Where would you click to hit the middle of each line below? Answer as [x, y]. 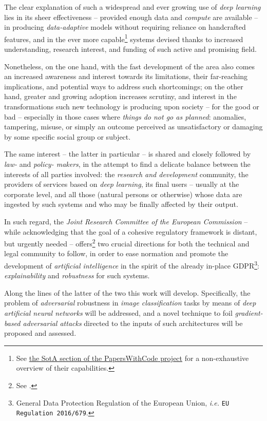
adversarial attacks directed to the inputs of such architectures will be [133, 323]
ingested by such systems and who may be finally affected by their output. [121, 204]
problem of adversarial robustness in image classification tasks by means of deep [130, 303]
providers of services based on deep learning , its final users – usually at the [122, 184]
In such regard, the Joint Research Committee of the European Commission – [126, 221]
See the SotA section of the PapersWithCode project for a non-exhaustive [132, 358]
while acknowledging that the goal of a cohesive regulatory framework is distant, [131, 231]
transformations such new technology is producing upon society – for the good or [132, 106]
